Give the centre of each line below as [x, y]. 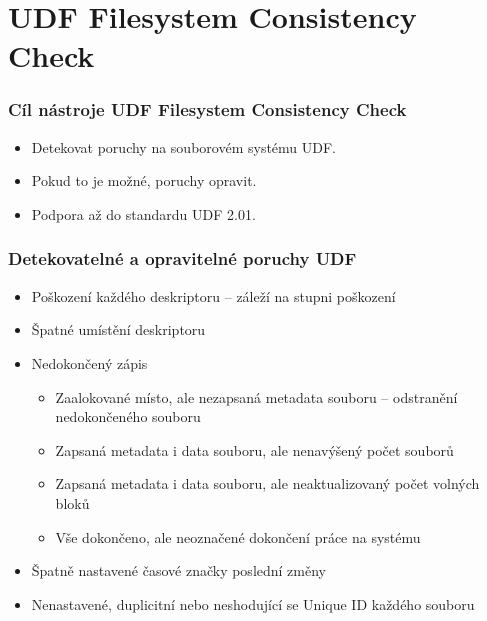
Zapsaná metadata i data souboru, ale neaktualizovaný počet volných [267, 483]
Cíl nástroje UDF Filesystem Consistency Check [207, 109]
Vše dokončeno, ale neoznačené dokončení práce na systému [238, 536]
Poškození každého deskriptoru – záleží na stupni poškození [213, 295]
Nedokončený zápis [89, 362]
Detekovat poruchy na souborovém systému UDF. [184, 146]
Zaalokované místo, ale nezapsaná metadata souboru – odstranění [256, 396]
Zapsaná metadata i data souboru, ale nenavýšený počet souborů [254, 449]
